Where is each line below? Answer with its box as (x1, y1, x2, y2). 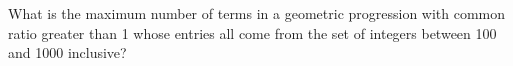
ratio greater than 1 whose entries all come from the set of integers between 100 (8, 22, 497, 43)
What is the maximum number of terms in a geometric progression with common (8, 3, 506, 23)
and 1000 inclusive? (8, 42, 127, 63)
